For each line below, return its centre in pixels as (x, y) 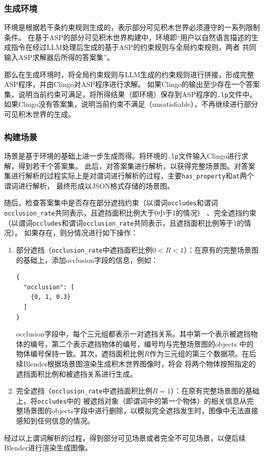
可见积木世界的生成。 (40, 114)
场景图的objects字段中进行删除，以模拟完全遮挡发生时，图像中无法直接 (141, 411)
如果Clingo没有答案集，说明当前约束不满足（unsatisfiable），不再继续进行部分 (131, 104)
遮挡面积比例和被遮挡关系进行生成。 (76, 373)
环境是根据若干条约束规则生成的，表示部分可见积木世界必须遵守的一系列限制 (132, 27)
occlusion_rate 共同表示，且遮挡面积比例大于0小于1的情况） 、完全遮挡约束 (130, 212)
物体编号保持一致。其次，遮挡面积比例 (80, 354)
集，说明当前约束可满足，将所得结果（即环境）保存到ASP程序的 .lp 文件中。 (130, 94)
